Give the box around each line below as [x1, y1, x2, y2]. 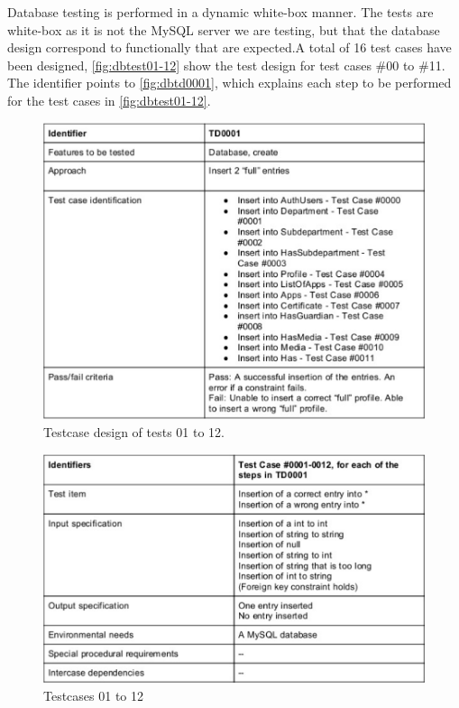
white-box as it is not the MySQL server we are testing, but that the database [7, 20, 440, 39]
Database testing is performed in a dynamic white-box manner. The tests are [7, 3, 434, 21]
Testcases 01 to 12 [43, 685, 144, 704]
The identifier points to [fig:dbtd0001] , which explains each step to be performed [7, 73, 452, 92]
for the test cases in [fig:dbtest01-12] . [7, 90, 211, 109]
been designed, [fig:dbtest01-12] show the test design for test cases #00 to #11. [7, 55, 445, 74]
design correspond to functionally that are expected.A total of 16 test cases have [7, 38, 452, 57]
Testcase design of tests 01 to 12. [43, 423, 225, 441]
